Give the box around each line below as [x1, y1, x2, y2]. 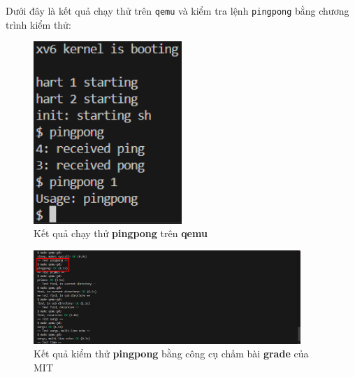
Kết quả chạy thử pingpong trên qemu [34, 226, 208, 241]
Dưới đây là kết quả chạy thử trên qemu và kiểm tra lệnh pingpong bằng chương [6, 3, 349, 17]
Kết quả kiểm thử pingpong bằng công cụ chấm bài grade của [34, 346, 309, 361]
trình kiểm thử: [6, 17, 71, 31]
